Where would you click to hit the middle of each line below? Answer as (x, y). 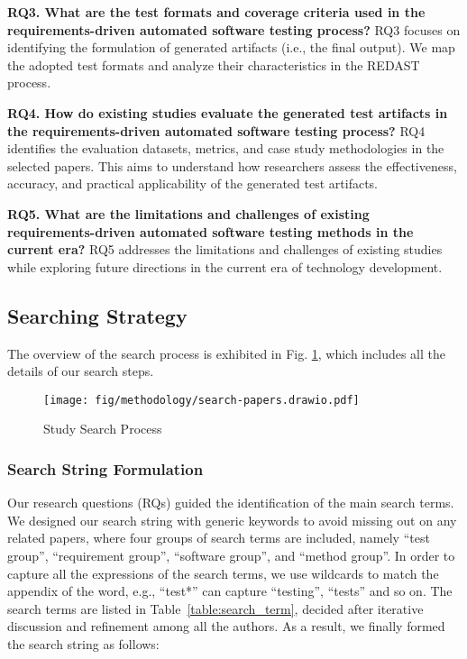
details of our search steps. (81, 371)
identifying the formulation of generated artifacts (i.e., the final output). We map (231, 47)
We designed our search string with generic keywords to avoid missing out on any (232, 520)
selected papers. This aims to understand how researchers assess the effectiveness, (232, 165)
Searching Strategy (97, 315)
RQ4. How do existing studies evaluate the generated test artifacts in (228, 112)
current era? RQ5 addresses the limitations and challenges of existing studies (225, 249)
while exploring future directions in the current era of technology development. (225, 266)
